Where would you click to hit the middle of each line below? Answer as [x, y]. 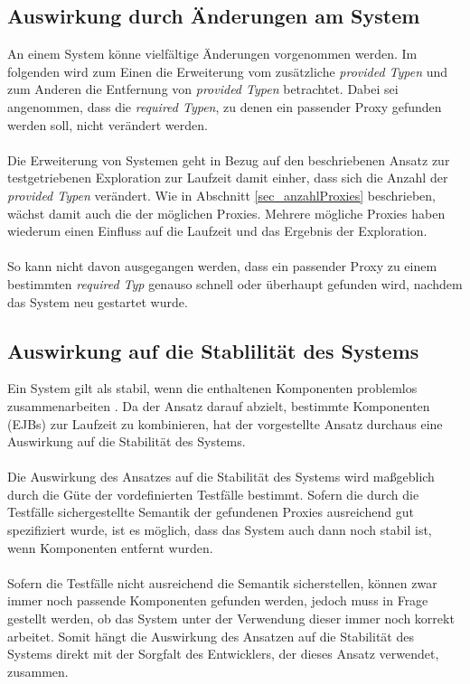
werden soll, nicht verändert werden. [108, 124]
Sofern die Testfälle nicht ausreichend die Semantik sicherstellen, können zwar [222, 582]
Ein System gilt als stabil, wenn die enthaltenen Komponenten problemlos [212, 388]
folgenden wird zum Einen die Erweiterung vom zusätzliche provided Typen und [228, 71]
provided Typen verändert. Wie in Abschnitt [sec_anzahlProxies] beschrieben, [221, 195]
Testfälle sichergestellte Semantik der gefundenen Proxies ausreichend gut [211, 512]
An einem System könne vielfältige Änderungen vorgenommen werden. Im [212, 54]
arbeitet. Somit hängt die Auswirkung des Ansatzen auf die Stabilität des [211, 636]
